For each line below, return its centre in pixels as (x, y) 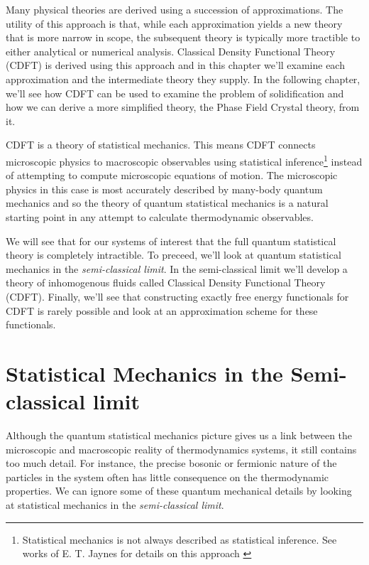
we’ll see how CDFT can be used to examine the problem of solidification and (175, 93)
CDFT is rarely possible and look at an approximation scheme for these (162, 310)
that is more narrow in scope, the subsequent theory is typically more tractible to (183, 37)
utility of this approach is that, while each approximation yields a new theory (174, 23)
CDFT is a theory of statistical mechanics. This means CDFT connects (161, 145)
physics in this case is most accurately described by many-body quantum (164, 189)
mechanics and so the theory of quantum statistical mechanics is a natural (167, 203)
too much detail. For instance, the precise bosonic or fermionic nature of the (171, 463)
